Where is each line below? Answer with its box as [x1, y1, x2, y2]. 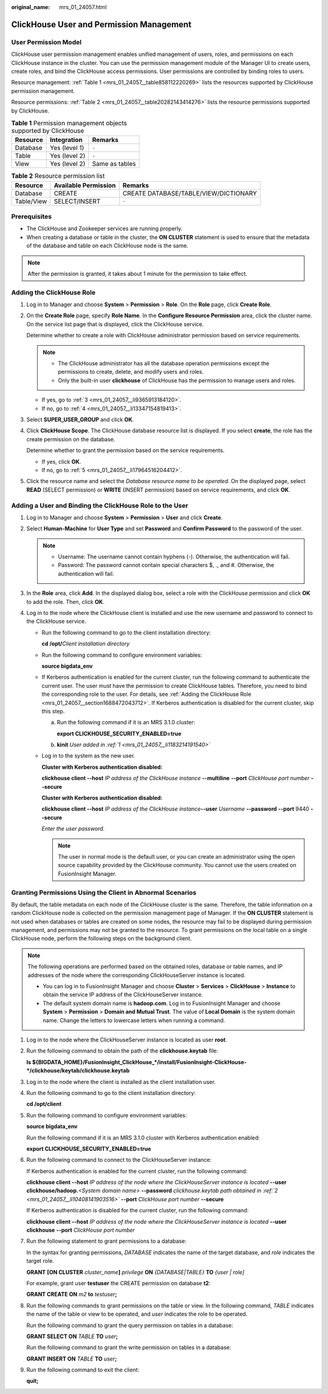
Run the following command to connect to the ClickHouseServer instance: [26, 1156, 212, 1164]
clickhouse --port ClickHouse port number [26, 1226, 135, 1234]
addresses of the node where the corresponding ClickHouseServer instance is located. [27, 971, 246, 978]
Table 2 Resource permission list [11, 172, 105, 180]
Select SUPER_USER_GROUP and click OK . [26, 416, 134, 423]
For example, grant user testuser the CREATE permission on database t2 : [26, 1279, 211, 1286]
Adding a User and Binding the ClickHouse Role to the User [11, 501, 188, 510]
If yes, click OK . [41, 458, 81, 465]
